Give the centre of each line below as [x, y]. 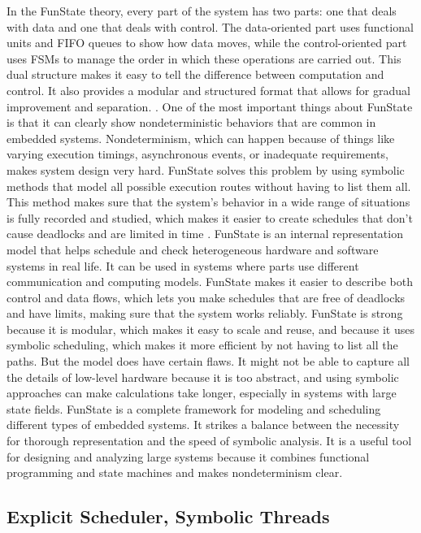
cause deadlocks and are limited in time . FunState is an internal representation [205, 234]
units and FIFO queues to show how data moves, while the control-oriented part [207, 43]
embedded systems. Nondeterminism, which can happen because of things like [201, 138]
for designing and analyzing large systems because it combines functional [188, 456]
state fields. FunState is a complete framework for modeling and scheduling [194, 408]
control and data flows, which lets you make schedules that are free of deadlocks [206, 297]
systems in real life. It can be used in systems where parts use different [183, 265]
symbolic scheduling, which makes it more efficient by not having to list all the [202, 345]
